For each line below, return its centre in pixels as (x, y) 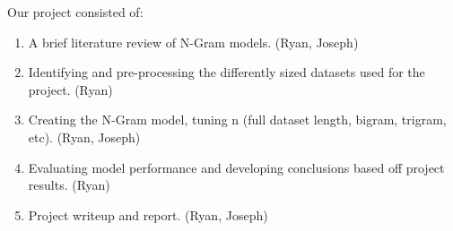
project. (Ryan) (70, 89)
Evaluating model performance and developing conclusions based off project (236, 167)
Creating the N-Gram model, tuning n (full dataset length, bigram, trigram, (237, 120)
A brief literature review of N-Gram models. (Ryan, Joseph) (193, 42)
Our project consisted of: (75, 12)
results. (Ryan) (69, 185)
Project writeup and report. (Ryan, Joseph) (148, 214)
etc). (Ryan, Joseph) (84, 137)
